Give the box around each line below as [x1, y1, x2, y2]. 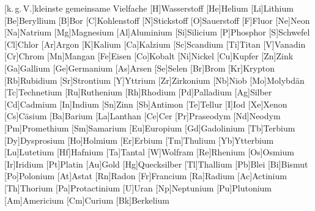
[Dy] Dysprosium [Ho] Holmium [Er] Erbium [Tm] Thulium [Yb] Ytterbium [4, 133, 274, 146]
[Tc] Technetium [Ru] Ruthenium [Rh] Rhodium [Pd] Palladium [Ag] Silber [4, 86, 272, 98]
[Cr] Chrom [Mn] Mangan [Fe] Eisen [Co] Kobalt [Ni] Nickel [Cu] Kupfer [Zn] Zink [4, 50, 294, 62]
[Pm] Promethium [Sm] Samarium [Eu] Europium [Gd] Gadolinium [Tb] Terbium [4, 121, 295, 134]
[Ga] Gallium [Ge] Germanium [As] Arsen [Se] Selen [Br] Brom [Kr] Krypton [4, 61, 275, 74]
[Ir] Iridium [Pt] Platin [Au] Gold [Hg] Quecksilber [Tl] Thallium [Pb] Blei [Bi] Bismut [4, 157, 308, 170]
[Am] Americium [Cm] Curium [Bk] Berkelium [4, 193, 170, 206]
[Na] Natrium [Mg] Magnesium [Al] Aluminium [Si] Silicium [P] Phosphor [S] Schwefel [4, 26, 310, 39]
